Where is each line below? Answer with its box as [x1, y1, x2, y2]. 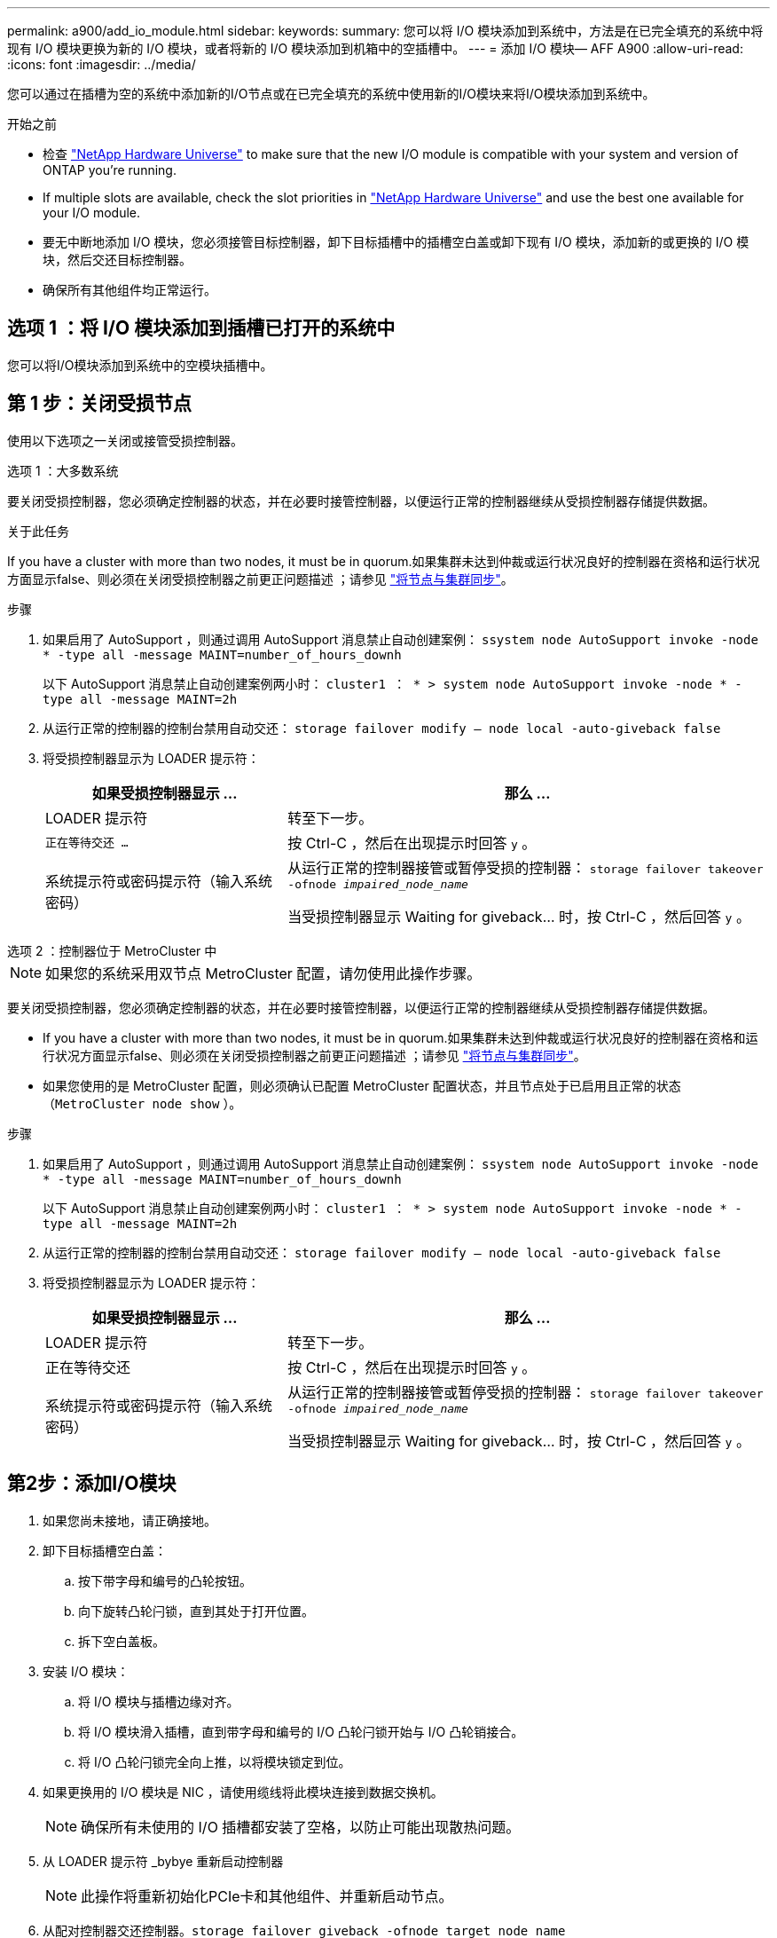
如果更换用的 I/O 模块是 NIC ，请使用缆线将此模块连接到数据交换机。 [43, 1784, 443, 1800]
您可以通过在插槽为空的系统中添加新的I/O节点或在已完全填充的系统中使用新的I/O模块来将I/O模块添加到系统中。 [7, 86, 655, 101]
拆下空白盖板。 [78, 1633, 165, 1649]
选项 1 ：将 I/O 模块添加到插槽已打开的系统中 [7, 317, 396, 340]
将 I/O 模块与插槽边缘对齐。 [78, 1693, 239, 1709]
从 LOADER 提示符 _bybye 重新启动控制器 [43, 1853, 284, 1869]
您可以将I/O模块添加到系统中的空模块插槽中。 [7, 357, 273, 373]
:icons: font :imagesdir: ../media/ [7, 57, 196, 72]
